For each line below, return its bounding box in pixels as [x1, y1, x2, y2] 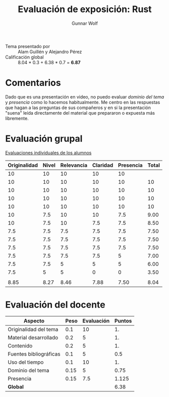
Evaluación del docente [5, 299, 105, 310]
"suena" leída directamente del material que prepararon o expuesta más [5, 110, 155, 116]
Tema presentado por [5, 43, 50, 49]
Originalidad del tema [8, 326, 59, 333]
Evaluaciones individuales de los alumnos [5, 150, 92, 156]
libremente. [5, 115, 29, 121]
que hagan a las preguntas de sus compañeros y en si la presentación [5, 105, 151, 111]
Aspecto [23, 317, 44, 324]
